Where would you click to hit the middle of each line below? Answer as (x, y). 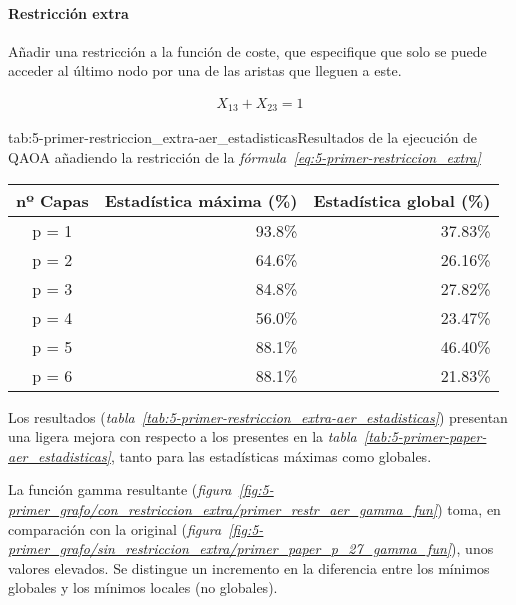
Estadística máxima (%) (201, 200)
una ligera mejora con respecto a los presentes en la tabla (182, 436)
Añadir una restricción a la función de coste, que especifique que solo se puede (247, 50)
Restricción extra (68, 12)
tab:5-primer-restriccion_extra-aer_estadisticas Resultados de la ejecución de (243, 137)
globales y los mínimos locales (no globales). (143, 587)
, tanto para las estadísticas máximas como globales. (271, 455)
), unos (472, 548)
